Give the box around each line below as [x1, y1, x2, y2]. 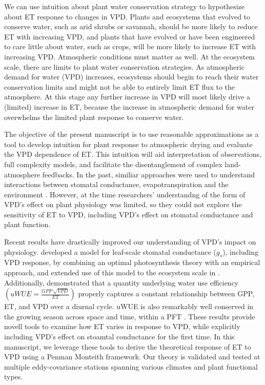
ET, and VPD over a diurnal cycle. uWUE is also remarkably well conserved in [4, 301, 254, 312]
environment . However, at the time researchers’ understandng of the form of [4, 189, 246, 199]
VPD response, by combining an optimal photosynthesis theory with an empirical [4, 257, 260, 268]
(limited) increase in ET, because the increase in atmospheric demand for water [4, 101, 254, 112]
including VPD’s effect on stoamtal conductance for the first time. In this [4, 331, 235, 342]
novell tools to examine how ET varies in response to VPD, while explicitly [4, 321, 240, 332]
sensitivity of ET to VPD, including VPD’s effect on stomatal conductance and [4, 209, 253, 219]
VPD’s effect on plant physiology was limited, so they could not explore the [4, 199, 242, 210]
